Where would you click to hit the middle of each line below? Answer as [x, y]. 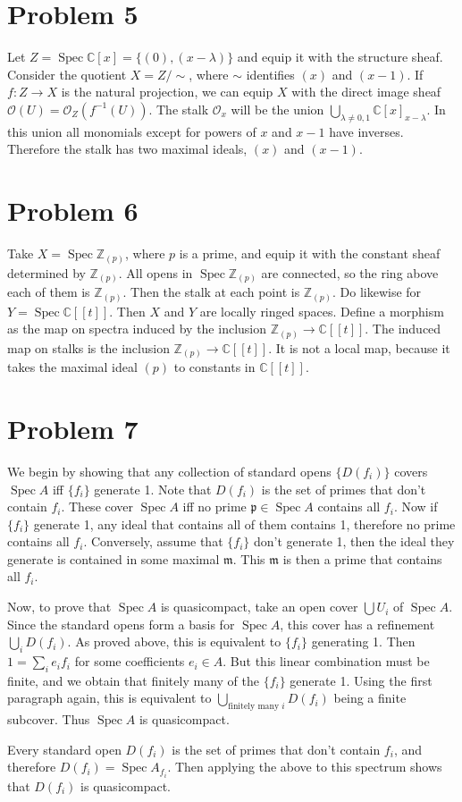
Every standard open [64, 749]
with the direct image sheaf [366, 92]
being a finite [370, 698]
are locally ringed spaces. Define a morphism [322, 311]
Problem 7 [73, 428]
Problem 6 [73, 211]
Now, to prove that [59, 607]
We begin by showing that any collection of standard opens [169, 471]
